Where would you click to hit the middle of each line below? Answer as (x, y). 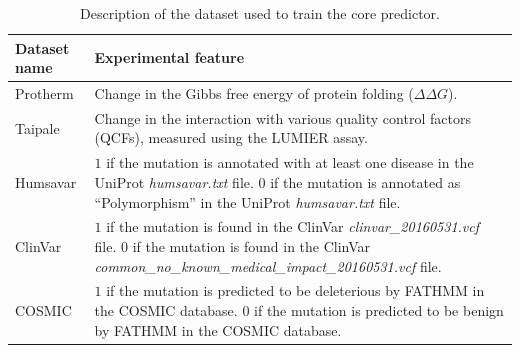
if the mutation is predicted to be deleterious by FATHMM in (295, 290)
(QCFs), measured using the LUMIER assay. (231, 137)
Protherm (44, 93)
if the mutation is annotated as (365, 181)
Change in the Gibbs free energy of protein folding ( (254, 93)
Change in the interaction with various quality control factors (282, 117)
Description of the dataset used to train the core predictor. (260, 13)
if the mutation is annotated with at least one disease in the (290, 162)
